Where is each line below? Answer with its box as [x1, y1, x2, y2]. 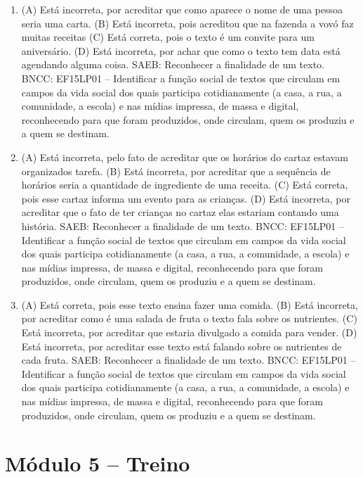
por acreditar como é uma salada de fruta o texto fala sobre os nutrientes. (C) [21, 311, 357, 326]
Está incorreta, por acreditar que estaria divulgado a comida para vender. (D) [21, 325, 357, 340]
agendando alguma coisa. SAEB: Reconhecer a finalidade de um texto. [21, 57, 324, 72]
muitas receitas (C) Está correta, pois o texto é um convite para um [21, 30, 315, 44]
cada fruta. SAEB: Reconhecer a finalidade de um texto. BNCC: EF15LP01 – [21, 352, 356, 367]
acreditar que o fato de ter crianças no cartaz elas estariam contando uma [21, 205, 339, 220]
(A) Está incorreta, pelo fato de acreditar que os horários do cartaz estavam [21, 149, 348, 164]
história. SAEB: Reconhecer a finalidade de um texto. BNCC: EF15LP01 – [21, 218, 344, 233]
